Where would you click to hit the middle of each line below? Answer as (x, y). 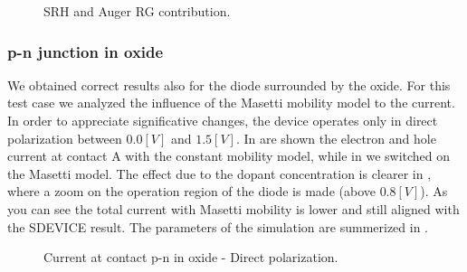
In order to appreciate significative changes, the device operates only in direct (223, 120)
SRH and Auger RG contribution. (137, 11)
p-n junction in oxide (86, 51)
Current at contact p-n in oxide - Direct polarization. (191, 257)
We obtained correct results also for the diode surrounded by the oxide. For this (229, 84)
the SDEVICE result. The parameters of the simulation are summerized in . (218, 226)
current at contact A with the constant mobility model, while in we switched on (229, 156)
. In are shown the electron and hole (336, 138)
